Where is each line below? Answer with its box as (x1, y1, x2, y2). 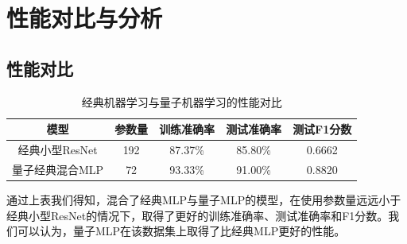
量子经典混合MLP (12, 161, 104, 177)
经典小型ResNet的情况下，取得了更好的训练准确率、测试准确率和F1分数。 (6, 207, 389, 223)
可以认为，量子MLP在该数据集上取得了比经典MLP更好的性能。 (17, 223, 346, 239)
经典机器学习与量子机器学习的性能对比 (81, 93, 282, 110)
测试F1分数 (293, 121, 352, 137)
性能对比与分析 (6, 2, 163, 34)
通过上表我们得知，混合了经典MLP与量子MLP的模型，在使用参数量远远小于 (6, 191, 401, 207)
